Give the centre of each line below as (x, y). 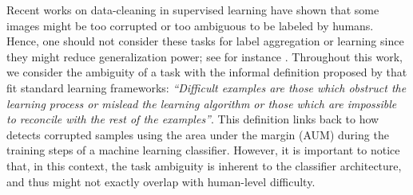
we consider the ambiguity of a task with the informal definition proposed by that (207, 72)
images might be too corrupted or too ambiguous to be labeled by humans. (190, 25)
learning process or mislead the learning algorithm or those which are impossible (202, 103)
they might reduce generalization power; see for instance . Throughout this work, (205, 56)
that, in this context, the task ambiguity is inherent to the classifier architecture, (204, 165)
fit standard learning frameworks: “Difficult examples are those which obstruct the (206, 87)
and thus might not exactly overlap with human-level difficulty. (161, 181)
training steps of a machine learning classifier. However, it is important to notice (203, 150)
